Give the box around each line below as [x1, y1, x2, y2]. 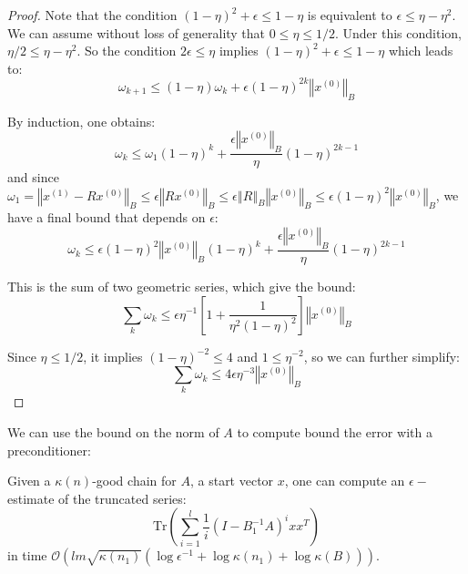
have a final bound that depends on [7, 208, 206, 227]
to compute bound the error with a [237, 423, 432, 442]
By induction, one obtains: [7, 111, 156, 130]
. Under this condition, [335, 23, 462, 42]
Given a [7, 471, 51, 490]
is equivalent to [307, 5, 392, 24]
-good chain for [92, 471, 177, 490]
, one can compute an [284, 471, 405, 490]
